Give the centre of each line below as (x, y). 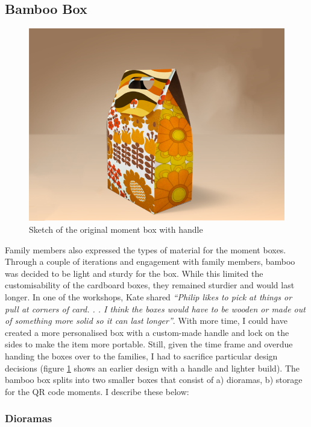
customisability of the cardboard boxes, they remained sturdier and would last (150, 285)
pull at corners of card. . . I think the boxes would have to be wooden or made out (155, 308)
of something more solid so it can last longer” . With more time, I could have (146, 321)
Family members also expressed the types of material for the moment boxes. (146, 249)
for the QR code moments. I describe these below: (97, 391)
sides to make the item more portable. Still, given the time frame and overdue (149, 344)
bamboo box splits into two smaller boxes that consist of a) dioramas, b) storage (154, 380)
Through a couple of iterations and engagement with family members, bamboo (150, 261)
